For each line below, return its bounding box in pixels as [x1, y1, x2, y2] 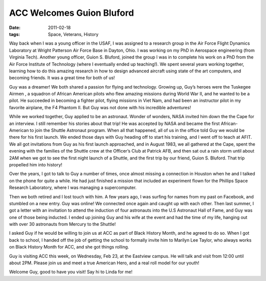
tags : [9, 31, 20, 37]
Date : [9, 25, 21, 31]
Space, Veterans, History [48, 31, 99, 37]
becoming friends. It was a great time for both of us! [9, 75, 115, 81]
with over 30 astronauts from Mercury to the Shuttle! [9, 221, 116, 227]
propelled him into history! [9, 161, 63, 167]
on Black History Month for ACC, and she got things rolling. [9, 244, 129, 250]
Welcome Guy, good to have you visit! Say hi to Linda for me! [9, 269, 133, 275]
